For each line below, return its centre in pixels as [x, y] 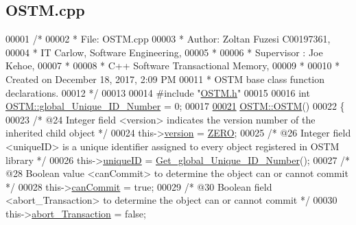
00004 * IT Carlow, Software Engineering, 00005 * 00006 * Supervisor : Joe [164, 52]
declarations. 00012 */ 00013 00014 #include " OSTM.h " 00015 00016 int [158, 92]
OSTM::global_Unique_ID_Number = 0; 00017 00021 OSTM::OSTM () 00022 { [175, 106]
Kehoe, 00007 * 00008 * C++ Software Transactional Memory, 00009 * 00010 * [173, 66]
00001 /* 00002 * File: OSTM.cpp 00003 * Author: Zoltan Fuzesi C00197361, [168, 39]
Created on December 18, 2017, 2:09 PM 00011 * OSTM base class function [165, 79]
